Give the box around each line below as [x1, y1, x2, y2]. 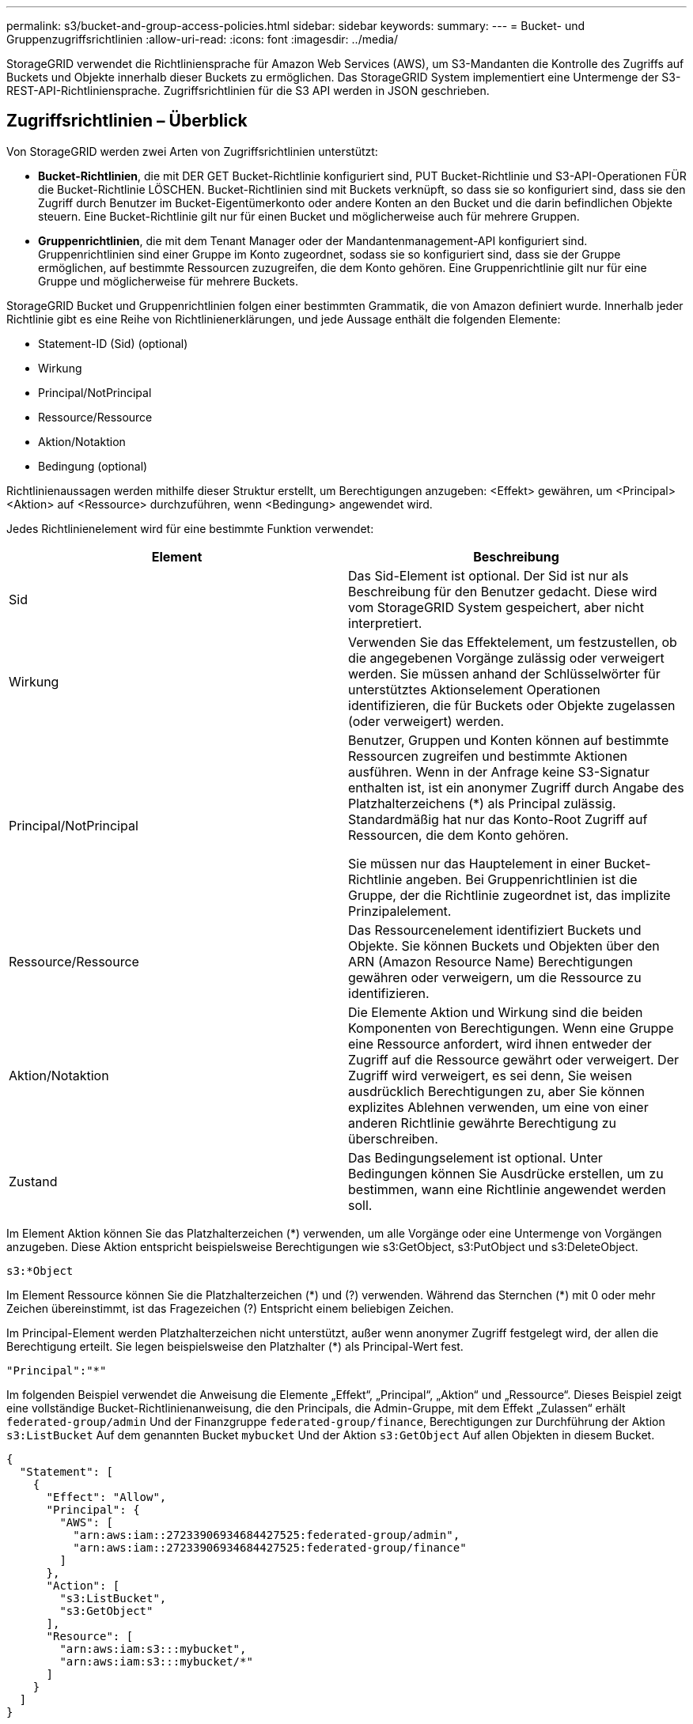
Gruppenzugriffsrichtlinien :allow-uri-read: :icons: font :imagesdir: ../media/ [6, 32, 398, 46]
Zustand [9, 1173, 58, 1189]
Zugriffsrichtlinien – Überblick [6, 111, 248, 131]
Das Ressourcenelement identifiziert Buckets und [348, 921, 642, 938]
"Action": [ [46, 1578, 120, 1592]
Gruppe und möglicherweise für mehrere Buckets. [38, 274, 298, 288]
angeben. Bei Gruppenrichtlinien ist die [405, 871, 638, 887]
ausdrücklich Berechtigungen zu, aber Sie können [348, 1083, 646, 1099]
